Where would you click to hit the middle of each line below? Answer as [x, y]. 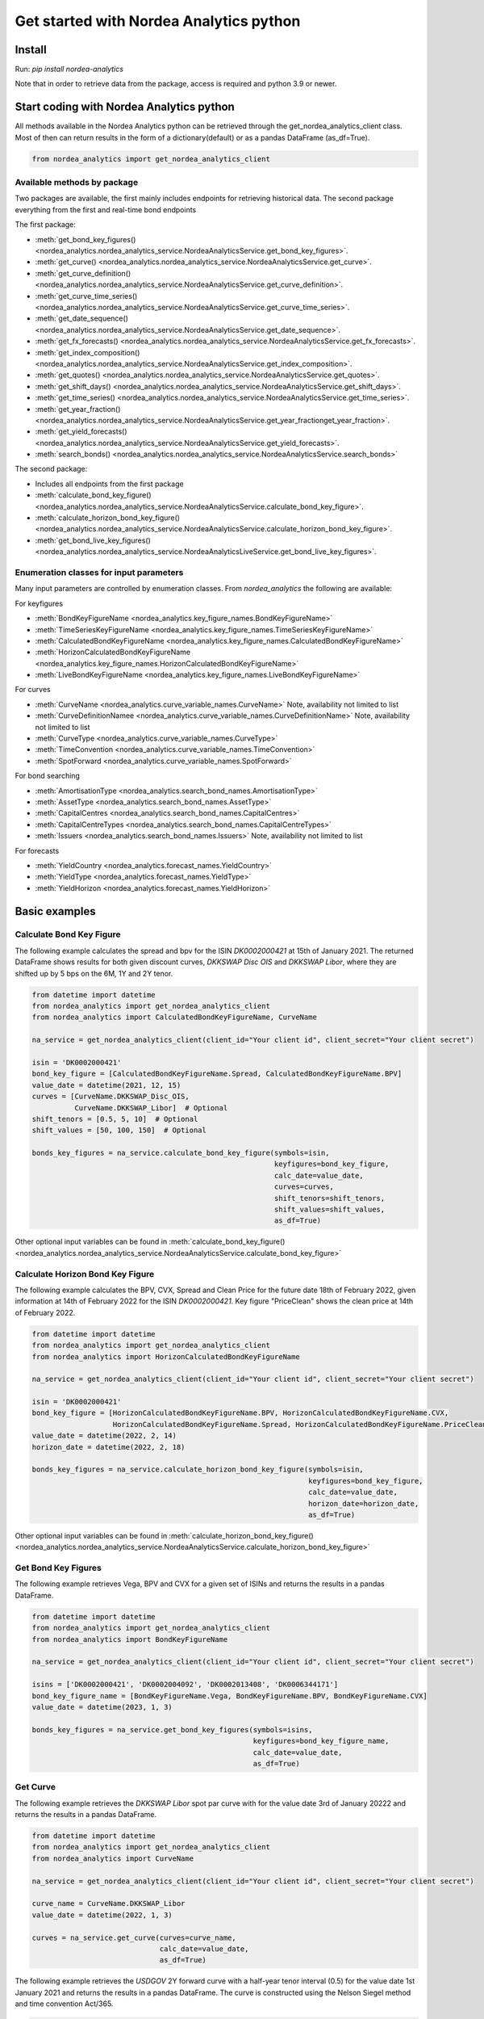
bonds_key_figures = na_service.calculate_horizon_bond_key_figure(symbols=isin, [198, 1469]
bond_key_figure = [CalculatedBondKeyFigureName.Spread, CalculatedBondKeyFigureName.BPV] [217, 1074]
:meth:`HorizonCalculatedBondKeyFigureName [113, 652]
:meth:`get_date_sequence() [82, 318]
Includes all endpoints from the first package [110, 484]
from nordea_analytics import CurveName [113, 1858]
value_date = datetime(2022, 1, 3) [102, 1915]
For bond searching [48, 776]
